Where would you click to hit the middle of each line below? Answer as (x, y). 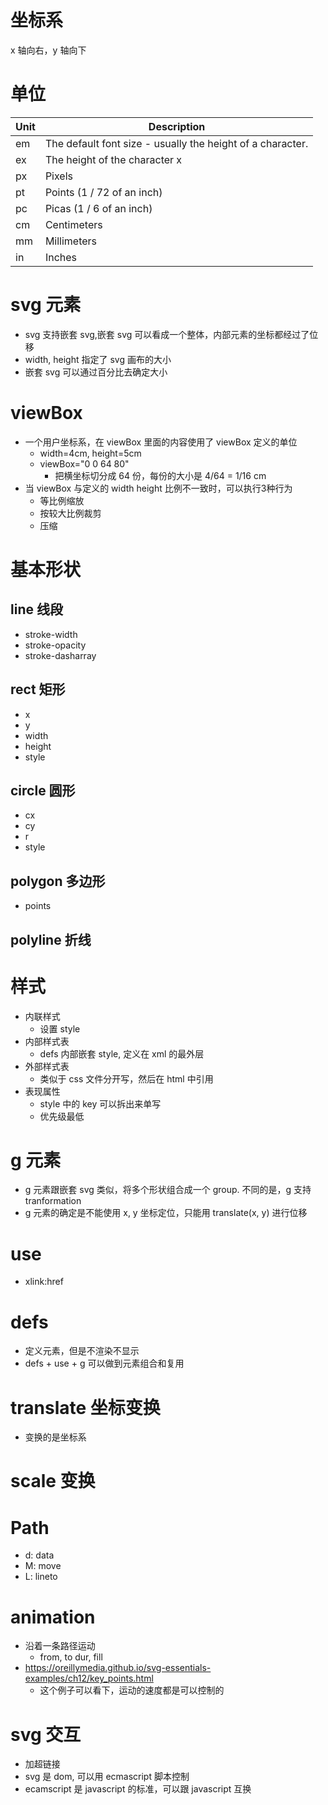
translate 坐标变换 (85, 1407)
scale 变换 (53, 1481)
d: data (39, 1555)
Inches (60, 257)
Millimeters (71, 241)
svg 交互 (46, 1734)
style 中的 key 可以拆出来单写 (100, 1103)
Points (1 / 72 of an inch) (103, 192)
